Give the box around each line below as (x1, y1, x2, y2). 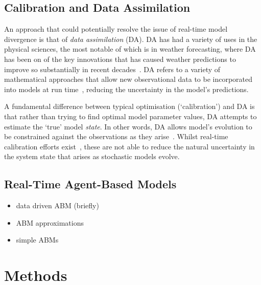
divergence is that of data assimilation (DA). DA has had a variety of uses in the (4, 33, 257, 44)
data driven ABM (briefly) (16, 200, 99, 211)
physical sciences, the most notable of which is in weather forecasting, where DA (4, 43, 256, 54)
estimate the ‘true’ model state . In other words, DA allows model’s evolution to (4, 121, 252, 131)
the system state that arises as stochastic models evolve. (4, 151, 180, 162)
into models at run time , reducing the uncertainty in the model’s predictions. (4, 83, 249, 94)
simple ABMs (16, 234, 59, 245)
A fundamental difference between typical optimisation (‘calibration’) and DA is (4, 101, 255, 112)
